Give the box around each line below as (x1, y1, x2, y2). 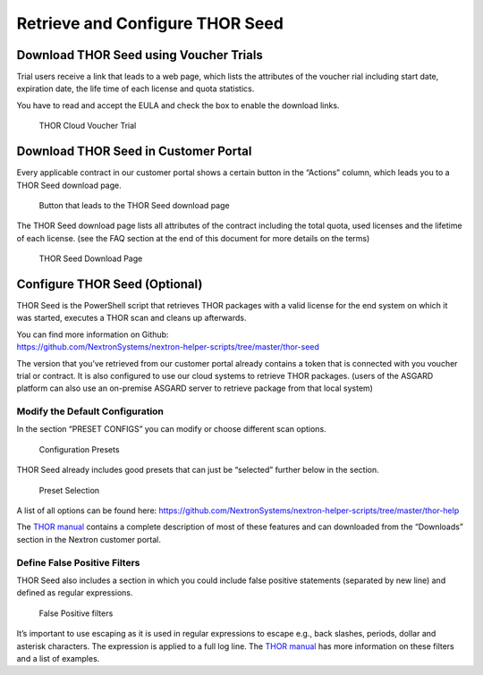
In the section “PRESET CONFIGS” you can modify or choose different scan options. (16, 424, 326, 435)
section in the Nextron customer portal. (16, 534, 161, 544)
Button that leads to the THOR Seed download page (38, 199, 230, 210)
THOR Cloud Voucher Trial (38, 121, 137, 131)
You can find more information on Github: (16, 329, 169, 340)
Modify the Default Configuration (16, 405, 165, 418)
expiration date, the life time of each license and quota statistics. (16, 83, 255, 94)
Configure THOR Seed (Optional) (16, 276, 203, 291)
